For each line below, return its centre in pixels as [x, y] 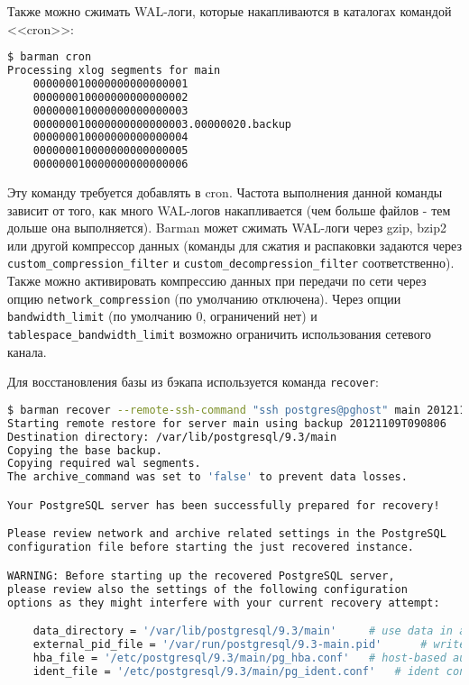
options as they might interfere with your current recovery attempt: [224, 603]
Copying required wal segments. [104, 464]
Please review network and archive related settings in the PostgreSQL [227, 534]
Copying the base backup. [85, 450]
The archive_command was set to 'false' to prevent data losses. [207, 477]
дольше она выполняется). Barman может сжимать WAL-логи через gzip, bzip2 [227, 228]
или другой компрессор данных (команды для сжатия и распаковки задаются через [235, 245]
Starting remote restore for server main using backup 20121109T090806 [227, 423]
